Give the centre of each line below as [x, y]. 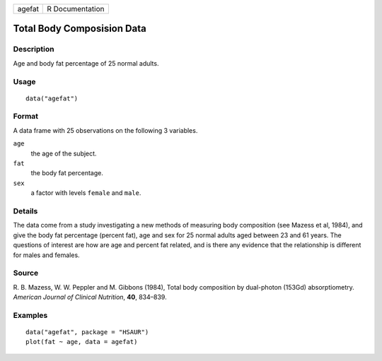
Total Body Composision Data [80, 29]
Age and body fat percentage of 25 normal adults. [86, 63]
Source [26, 273]
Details [25, 211]
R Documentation [76, 9]
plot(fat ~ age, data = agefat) [82, 342]
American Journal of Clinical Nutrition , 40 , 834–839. [90, 297]
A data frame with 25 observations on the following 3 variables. [105, 130]
